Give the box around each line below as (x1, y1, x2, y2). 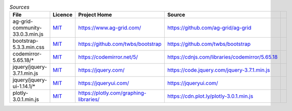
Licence (53, 11, 73, 18)
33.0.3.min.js (12, 31, 43, 38)
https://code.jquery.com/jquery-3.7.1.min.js (167, 67, 271, 74)
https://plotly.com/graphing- (78, 90, 147, 97)
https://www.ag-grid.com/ (78, 24, 141, 32)
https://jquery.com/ (78, 67, 125, 74)
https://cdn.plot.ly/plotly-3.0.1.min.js (167, 93, 253, 100)
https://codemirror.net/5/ (78, 53, 138, 61)
